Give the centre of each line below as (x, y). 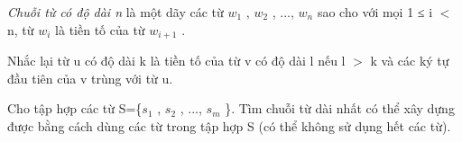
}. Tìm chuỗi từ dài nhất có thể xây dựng (340, 108)
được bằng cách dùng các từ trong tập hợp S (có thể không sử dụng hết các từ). (229, 125)
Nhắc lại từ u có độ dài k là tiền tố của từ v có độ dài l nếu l (176, 61)
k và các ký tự (410, 61)
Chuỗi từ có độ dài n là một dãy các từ (115, 12)
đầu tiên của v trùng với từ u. (90, 78)
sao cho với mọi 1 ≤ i (375, 12)
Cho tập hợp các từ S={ (75, 108)
